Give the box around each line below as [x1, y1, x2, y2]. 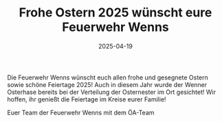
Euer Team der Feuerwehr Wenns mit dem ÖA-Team [7, 108, 155, 117]
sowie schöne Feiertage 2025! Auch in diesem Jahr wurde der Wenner [7, 80, 208, 88]
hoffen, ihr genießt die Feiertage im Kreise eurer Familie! [7, 95, 166, 103]
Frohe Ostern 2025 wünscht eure [19, 5, 212, 21]
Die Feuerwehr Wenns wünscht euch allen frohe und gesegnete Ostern [7, 73, 208, 82]
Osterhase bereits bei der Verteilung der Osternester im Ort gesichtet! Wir [7, 88, 217, 96]
